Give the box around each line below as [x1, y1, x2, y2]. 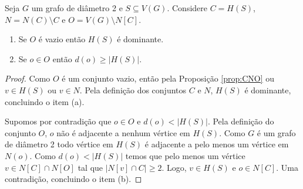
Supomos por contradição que [5, 115, 112, 127]
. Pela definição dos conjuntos [79, 83, 187, 96]
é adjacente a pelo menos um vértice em [144, 138, 289, 150]
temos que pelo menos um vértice [125, 149, 245, 161]
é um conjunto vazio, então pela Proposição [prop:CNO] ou [62, 72, 275, 85]
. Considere [167, 2, 207, 14]
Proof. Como [5, 72, 51, 85]
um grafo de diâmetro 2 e [31, 2, 123, 14]
